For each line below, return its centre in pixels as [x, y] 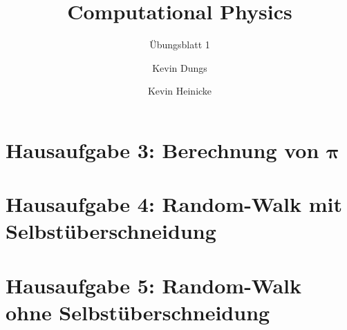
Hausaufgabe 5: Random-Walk [154, 285]
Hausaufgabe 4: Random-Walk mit [174, 204]
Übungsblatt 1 [180, 45]
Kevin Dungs [180, 67]
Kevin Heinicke [180, 91]
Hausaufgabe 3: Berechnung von [162, 149]
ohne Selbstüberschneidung [138, 312]
